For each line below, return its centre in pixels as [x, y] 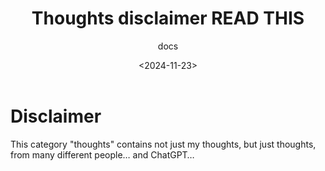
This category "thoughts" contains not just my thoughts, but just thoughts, [163, 144]
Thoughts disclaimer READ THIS [168, 18]
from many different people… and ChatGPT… [102, 154]
